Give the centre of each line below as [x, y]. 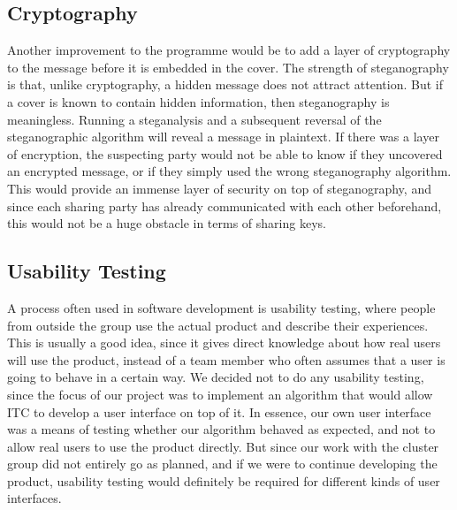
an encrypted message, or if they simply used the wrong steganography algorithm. [229, 171]
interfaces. [34, 498]
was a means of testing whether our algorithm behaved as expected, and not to [221, 429]
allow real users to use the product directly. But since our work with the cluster [223, 446]
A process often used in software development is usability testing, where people [221, 307]
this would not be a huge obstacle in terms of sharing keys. [167, 223]
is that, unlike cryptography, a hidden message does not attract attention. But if [225, 84]
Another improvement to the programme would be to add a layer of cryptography [229, 50]
